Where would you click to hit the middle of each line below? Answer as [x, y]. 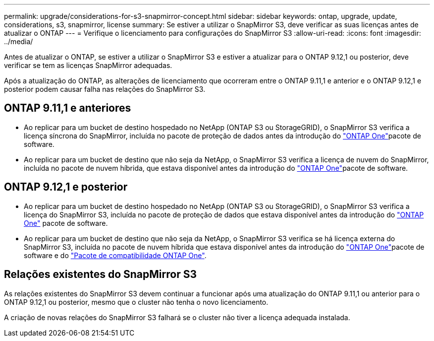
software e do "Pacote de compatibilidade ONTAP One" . [115, 255]
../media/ [19, 41]
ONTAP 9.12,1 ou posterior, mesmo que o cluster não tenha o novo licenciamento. [136, 302]
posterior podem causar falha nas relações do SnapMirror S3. [105, 89]
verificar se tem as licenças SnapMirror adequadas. [88, 65]
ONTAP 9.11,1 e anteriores [68, 108]
